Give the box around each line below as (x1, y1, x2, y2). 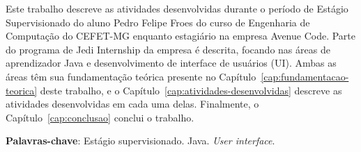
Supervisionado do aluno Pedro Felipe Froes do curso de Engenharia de (6, 15, 310, 29)
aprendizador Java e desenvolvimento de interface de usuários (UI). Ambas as (6, 56, 337, 70)
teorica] (6, 83, 38, 97)
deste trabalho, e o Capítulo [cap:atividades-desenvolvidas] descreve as (40, 83, 342, 97)
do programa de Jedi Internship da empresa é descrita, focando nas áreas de (6, 42, 330, 56)
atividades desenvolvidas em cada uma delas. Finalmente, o (6, 96, 259, 111)
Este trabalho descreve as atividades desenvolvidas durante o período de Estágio (6, 1, 348, 15)
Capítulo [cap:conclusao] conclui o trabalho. (6, 110, 194, 124)
